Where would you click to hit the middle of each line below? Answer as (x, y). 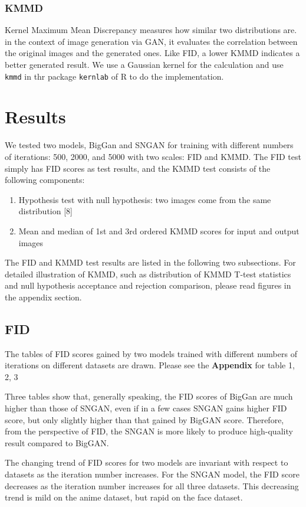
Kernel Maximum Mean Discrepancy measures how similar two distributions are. (151, 30)
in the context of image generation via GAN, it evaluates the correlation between (151, 41)
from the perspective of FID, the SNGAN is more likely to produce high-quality (149, 431)
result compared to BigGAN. (57, 442)
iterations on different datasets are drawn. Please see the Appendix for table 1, (150, 365)
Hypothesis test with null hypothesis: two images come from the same (145, 199)
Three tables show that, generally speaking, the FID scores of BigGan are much (149, 396)
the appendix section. (43, 297)
